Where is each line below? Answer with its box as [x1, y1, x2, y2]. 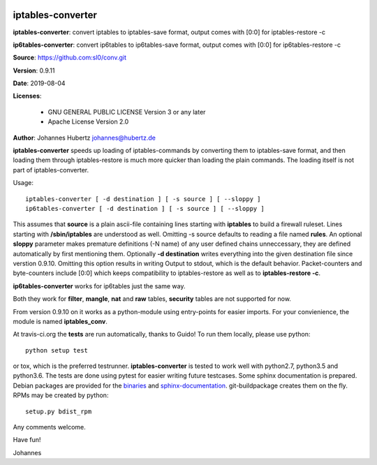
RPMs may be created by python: [13, 391, 109, 399]
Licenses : [13, 91, 42, 101]
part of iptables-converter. [13, 165, 89, 174]
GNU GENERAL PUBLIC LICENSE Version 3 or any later [47, 108, 206, 116]
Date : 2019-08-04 [13, 79, 66, 87]
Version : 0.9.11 [13, 66, 55, 75]
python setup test [25, 346, 89, 354]
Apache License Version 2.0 [47, 117, 129, 126]
